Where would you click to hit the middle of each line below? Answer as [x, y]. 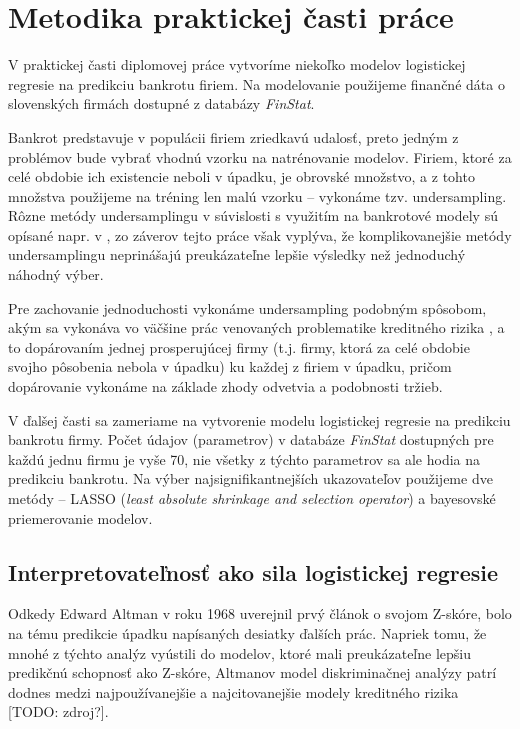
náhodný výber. [56, 274]
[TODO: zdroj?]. [58, 711]
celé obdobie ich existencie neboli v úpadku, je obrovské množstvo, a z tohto [241, 176]
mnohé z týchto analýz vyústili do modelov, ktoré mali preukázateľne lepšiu [240, 652]
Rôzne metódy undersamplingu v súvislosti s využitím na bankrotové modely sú [253, 215]
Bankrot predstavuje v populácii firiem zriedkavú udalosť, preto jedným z [233, 136]
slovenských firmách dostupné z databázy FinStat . [161, 103]
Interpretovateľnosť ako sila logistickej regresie [253, 571]
